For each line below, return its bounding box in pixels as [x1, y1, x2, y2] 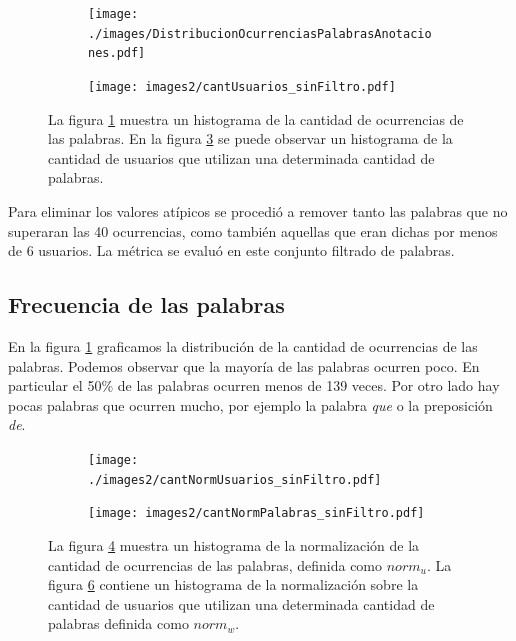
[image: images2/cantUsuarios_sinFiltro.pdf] [88, 79, 396, 94]
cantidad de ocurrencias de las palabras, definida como [48, 554, 383, 575]
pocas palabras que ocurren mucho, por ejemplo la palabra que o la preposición [8, 394, 493, 415]
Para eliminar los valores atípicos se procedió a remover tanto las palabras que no [8, 201, 508, 221]
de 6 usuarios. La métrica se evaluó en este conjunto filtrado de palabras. [8, 240, 455, 261]
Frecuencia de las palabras [8, 289, 285, 320]
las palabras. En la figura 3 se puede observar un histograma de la [48, 128, 453, 149]
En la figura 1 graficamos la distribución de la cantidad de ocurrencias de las [8, 335, 478, 356]
